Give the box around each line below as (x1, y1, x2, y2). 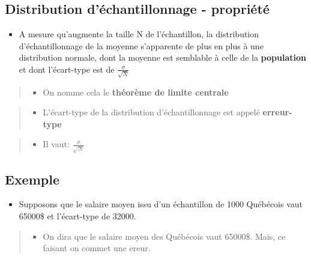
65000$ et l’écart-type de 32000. (19, 209, 136, 222)
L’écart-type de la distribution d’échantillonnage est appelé (43, 106, 260, 118)
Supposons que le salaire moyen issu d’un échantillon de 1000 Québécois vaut (19, 198, 303, 210)
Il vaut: (43, 138, 70, 150)
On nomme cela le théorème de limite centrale (43, 85, 229, 98)
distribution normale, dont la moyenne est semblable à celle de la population (19, 51, 306, 64)
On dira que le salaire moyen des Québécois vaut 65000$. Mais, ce (43, 230, 286, 242)
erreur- (262, 106, 292, 118)
